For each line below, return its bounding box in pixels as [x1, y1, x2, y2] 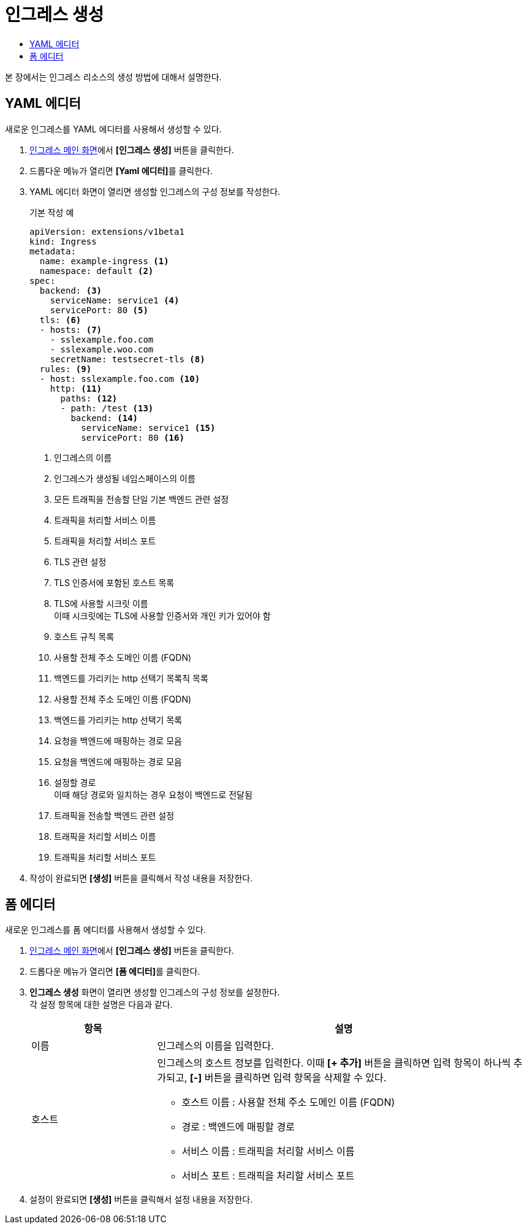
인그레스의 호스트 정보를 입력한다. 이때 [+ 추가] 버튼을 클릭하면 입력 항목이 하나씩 [157, 1057, 511, 1070]
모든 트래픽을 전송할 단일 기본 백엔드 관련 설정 [54, 493, 229, 504]
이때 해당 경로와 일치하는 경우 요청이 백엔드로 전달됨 [54, 789, 252, 800]
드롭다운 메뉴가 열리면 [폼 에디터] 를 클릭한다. [29, 966, 200, 977]
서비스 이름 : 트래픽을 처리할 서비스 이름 [181, 1145, 355, 1158]
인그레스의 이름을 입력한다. [157, 1040, 274, 1052]
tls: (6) [39, 314, 82, 325]
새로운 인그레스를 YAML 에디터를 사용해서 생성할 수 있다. [5, 123, 222, 134]
